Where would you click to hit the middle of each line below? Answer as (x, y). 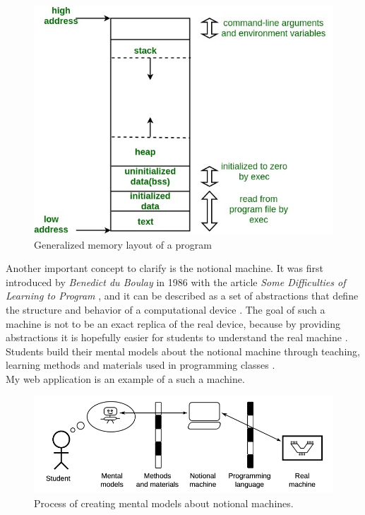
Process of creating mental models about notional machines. (164, 503)
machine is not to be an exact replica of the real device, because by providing (173, 323)
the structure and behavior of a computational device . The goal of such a (166, 309)
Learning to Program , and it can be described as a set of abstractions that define (182, 296)
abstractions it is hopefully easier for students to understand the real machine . (177, 337)
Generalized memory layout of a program (123, 244)
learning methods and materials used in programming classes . (140, 365)
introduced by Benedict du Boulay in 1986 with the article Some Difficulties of (176, 282)
